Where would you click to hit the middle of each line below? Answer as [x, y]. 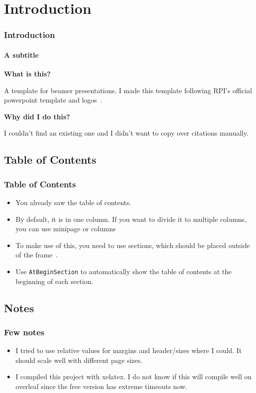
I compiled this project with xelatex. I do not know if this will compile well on [134, 376]
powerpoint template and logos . [53, 100]
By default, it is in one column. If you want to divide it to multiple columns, [131, 219]
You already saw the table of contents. [73, 202]
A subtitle [21, 54]
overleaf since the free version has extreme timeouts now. [101, 386]
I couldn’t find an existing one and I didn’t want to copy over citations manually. [126, 133]
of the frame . [37, 255]
